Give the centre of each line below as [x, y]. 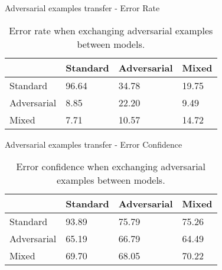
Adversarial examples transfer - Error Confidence [94, 144]
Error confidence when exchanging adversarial [111, 167]
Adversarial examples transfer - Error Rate [82, 8]
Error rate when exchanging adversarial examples [111, 30]
